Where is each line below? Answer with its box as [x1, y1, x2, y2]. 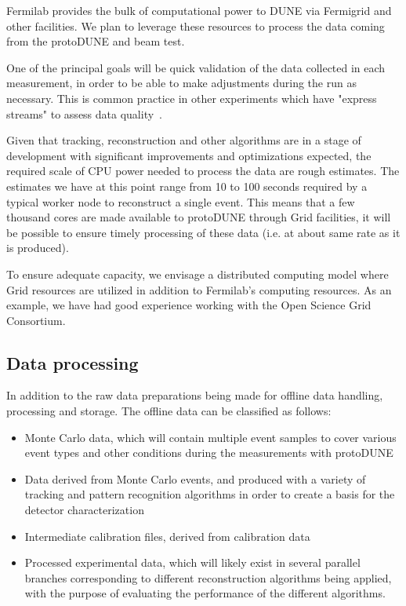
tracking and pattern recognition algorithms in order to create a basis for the [24, 486, 395, 502]
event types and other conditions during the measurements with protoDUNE [24, 444, 393, 461]
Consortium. [6, 312, 66, 328]
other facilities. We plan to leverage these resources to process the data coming [6, 17, 385, 34]
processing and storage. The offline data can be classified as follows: [6, 403, 332, 419]
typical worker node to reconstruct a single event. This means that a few [6, 193, 355, 210]
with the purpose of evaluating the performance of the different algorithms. [24, 585, 386, 601]
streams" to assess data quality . [6, 105, 162, 122]
